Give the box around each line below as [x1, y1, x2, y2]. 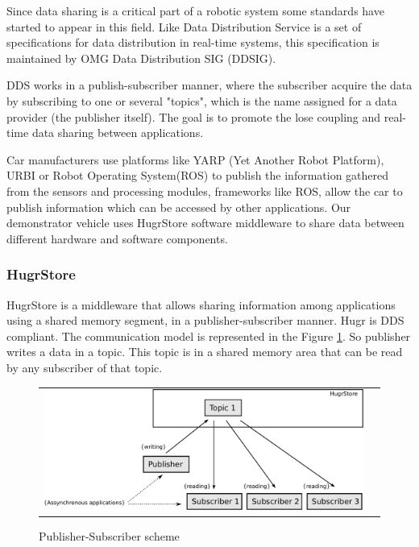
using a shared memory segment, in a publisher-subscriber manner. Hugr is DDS [6, 312, 404, 329]
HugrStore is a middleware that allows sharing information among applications [6, 296, 396, 313]
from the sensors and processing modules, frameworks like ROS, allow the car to [6, 182, 403, 199]
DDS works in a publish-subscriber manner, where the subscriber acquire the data [6, 77, 413, 93]
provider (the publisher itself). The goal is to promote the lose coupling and [6, 108, 381, 125]
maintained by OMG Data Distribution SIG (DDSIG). [6, 49, 276, 66]
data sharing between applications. [31, 124, 204, 141]
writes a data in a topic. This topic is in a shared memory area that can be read [6, 343, 403, 360]
